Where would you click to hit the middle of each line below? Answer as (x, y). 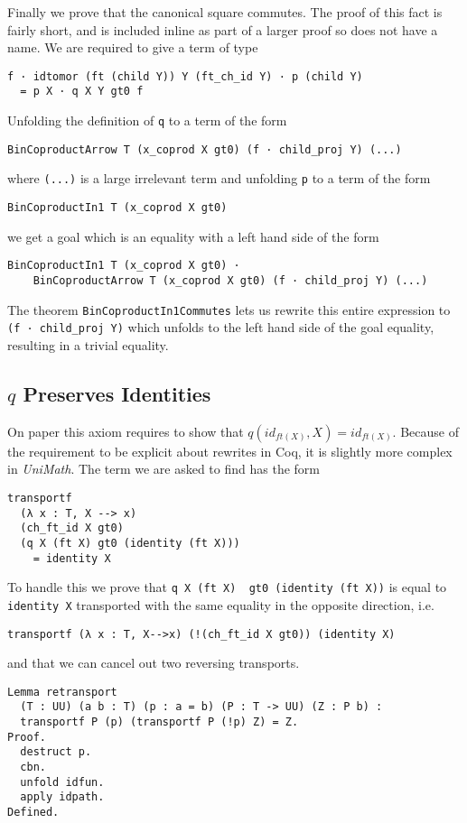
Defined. (33, 813)
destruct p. (56, 752)
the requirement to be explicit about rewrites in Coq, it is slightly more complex (230, 451)
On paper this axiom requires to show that (126, 431)
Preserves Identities (117, 393)
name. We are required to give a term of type (133, 47)
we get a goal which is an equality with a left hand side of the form (193, 236)
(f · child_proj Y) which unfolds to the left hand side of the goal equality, (221, 327)
